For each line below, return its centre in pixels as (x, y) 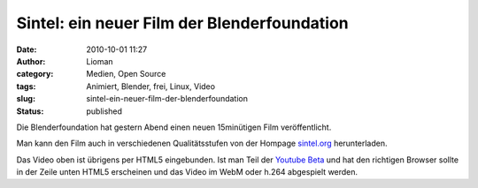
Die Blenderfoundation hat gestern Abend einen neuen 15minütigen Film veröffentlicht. (174, 127)
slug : (26, 99)
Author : (31, 61)
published (104, 111)
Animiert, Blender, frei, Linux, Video (151, 86)
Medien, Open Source (126, 74)
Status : (30, 111)
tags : (26, 86)
